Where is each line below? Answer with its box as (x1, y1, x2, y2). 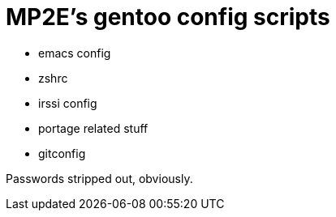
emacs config (38, 45, 111, 60)
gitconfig (38, 146, 86, 160)
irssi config (38, 96, 97, 110)
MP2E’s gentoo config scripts (6, 3, 330, 31)
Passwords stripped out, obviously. (6, 171, 193, 185)
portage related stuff (38, 121, 149, 135)
